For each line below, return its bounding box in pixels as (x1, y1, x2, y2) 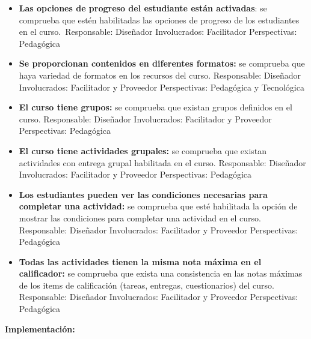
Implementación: (5, 322, 75, 335)
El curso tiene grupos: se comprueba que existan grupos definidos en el (19, 101, 292, 113)
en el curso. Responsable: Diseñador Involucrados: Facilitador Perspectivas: (19, 25, 297, 38)
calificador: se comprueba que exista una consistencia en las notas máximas (19, 267, 303, 280)
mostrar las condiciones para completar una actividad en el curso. (19, 211, 262, 224)
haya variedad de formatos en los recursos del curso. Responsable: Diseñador (19, 68, 301, 81)
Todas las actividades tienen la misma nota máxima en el (19, 255, 262, 268)
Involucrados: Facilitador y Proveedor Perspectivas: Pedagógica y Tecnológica (19, 80, 304, 93)
